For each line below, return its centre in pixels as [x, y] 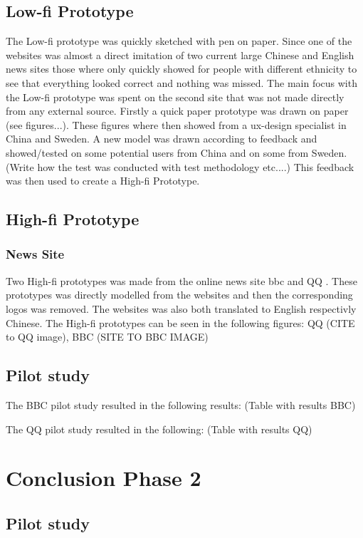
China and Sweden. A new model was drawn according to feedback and [162, 139]
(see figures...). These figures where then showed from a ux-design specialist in [176, 124]
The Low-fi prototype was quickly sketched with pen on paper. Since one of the [179, 41]
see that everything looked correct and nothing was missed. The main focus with [181, 82]
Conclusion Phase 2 [104, 478]
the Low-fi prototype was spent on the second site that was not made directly [175, 97]
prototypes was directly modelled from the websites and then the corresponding [179, 295]
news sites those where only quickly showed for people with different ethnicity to [181, 69]
